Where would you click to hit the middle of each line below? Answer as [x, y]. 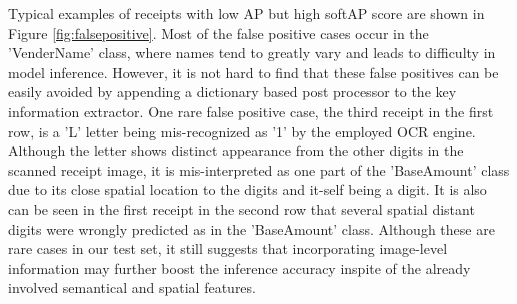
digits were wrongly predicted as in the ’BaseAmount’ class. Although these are [251, 228]
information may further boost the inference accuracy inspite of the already [239, 267]
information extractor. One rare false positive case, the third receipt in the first [251, 110]
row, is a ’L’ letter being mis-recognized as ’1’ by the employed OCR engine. [242, 130]
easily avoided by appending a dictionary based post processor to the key [232, 91]
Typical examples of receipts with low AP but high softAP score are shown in [246, 13]
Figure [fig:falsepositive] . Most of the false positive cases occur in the [218, 32]
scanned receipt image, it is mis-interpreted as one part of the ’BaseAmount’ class [259, 169]
